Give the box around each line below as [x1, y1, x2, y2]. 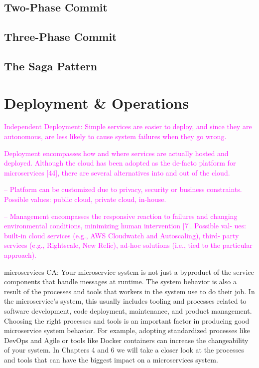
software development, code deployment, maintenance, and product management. [4, 305, 252, 316]
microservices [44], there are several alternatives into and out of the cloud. [4, 167, 230, 178]
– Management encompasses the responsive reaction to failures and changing [4, 210, 238, 221]
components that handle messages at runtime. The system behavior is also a [4, 276, 237, 287]
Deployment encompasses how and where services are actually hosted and [4, 148, 229, 158]
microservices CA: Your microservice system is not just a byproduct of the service [4, 266, 254, 277]
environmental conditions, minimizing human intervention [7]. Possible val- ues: [4, 220, 246, 231]
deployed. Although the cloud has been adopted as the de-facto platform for [4, 158, 236, 168]
